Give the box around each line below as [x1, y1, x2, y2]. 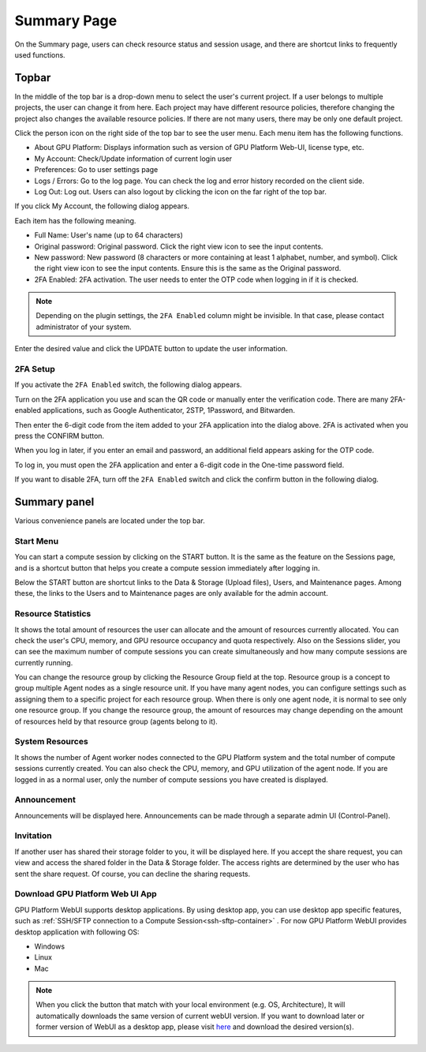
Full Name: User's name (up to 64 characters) [34, 230, 183, 240]
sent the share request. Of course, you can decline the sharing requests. [14, 869, 251, 878]
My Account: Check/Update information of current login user [34, 154, 233, 163]
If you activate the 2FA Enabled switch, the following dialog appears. [14, 380, 242, 390]
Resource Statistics [14, 608, 92, 620]
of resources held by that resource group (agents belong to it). [14, 717, 219, 726]
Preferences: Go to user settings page [34, 165, 159, 174]
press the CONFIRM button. [14, 431, 105, 440]
